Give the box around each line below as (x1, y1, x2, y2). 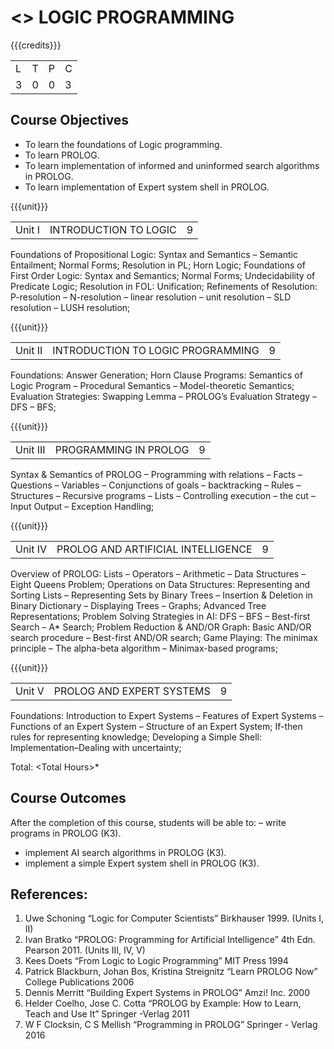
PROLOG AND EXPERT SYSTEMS (53, 684, 211, 698)
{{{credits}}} (10, 39, 62, 51)
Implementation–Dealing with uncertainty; (10, 741, 182, 753)
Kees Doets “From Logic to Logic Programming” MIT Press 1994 (24, 955, 289, 967)
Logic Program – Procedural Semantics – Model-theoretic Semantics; (10, 379, 295, 391)
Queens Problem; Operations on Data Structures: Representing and (33, 578, 311, 590)
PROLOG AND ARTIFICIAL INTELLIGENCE (56, 542, 253, 556)
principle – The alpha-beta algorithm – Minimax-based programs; (10, 642, 278, 654)
